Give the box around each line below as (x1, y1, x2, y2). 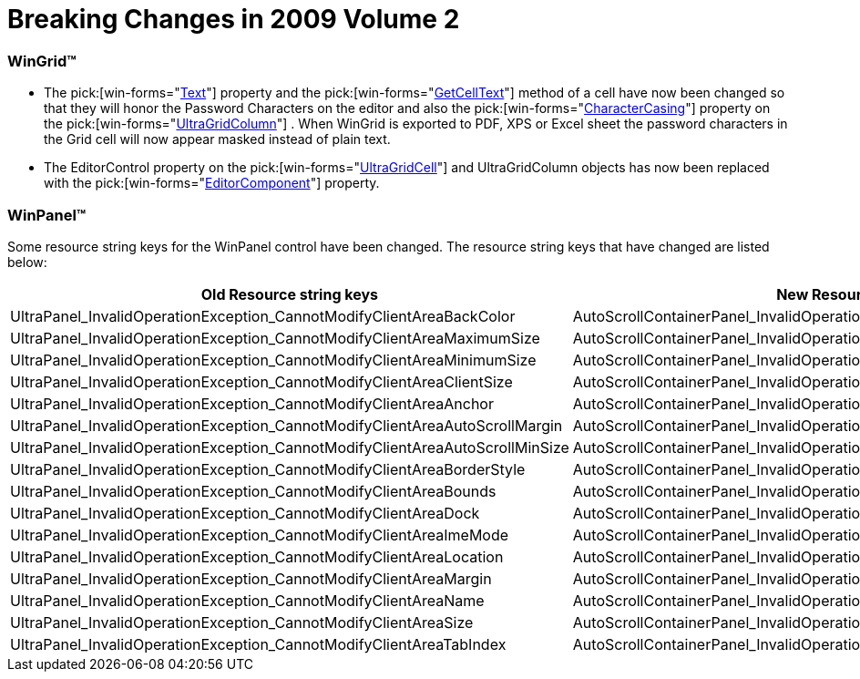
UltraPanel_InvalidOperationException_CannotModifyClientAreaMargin (10, 569, 492, 588)
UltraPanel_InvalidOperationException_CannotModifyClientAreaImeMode (10, 525, 509, 544)
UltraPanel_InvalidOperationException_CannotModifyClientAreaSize (10, 612, 474, 632)
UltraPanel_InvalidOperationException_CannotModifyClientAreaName (10, 591, 485, 610)
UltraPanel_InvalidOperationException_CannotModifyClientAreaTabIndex (10, 634, 507, 653)
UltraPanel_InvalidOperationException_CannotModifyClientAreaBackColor (10, 306, 516, 325)
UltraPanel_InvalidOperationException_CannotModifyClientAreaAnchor (10, 394, 494, 413)
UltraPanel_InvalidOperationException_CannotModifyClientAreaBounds (10, 481, 497, 500)
